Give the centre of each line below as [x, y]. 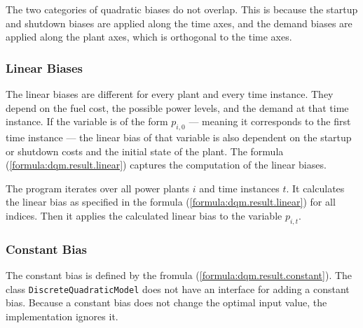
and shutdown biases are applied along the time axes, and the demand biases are [179, 23]
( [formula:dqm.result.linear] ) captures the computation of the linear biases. [166, 165]
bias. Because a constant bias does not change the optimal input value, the [166, 302]
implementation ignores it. [62, 316]
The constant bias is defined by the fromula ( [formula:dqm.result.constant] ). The [179, 274]
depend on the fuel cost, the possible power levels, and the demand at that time [177, 107]
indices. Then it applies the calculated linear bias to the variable [144, 215]
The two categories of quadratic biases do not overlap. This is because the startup [182, 9]
